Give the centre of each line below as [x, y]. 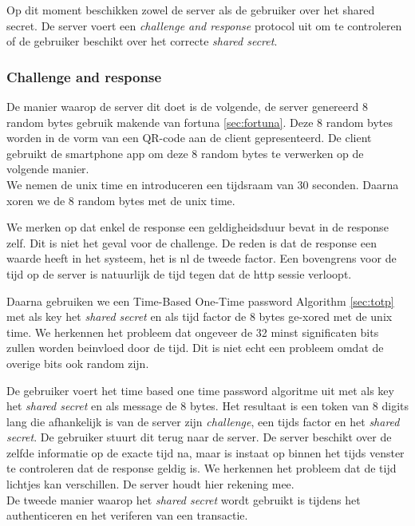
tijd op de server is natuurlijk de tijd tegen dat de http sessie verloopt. [179, 273]
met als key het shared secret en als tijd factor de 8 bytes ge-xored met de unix [200, 316]
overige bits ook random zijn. [78, 363]
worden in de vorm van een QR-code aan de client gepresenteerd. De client [189, 138]
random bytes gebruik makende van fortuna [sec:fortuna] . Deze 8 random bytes [200, 122]
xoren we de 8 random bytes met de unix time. [121, 200]
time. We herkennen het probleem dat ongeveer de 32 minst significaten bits [193, 332]
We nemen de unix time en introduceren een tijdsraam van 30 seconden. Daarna [203, 184]
